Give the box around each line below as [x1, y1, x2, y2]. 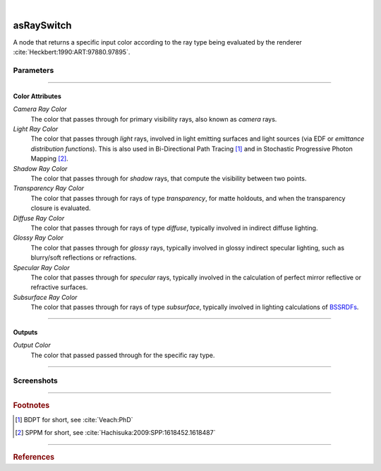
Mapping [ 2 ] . [30, 154, 68, 163]
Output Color [13, 341, 51, 349]
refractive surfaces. [30, 283, 88, 291]
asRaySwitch [13, 19, 72, 31]
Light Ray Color [13, 124, 59, 134]
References [13, 452, 55, 462]
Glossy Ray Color [13, 233, 64, 242]
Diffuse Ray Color [13, 214, 65, 222]
